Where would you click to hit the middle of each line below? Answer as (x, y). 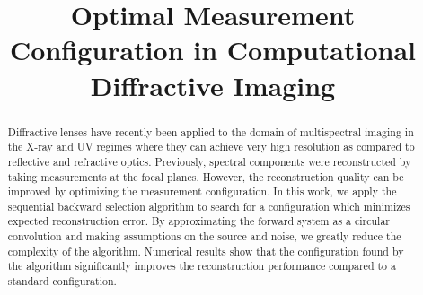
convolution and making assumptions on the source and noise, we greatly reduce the (204, 236)
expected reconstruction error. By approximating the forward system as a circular (198, 221)
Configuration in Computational (213, 50)
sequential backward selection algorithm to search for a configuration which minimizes (209, 206)
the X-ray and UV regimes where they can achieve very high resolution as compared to (211, 147)
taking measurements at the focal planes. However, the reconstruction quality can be (206, 176)
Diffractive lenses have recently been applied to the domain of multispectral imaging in (211, 131)
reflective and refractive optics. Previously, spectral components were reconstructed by (209, 161)
